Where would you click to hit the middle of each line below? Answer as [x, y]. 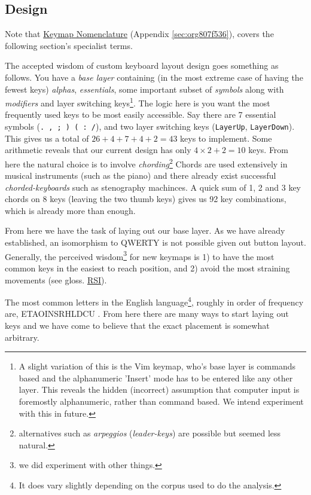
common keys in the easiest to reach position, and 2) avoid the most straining [147, 268]
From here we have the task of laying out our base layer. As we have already [145, 230]
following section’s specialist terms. [69, 45]
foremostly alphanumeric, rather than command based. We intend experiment [161, 401]
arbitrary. [22, 337]
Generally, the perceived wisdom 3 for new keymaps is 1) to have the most [140, 255]
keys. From [269, 150]
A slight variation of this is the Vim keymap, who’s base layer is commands [157, 366]
